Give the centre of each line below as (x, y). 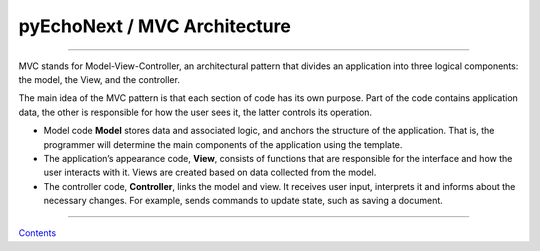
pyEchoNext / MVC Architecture (155, 26)
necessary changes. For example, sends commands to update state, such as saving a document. (243, 201)
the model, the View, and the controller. (99, 79)
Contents (37, 233)
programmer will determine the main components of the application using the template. (223, 144)
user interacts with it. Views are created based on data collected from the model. (210, 172)
